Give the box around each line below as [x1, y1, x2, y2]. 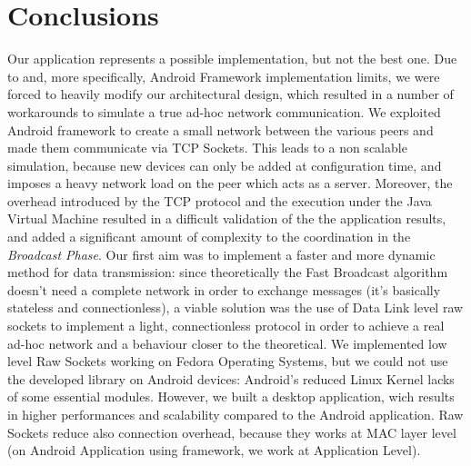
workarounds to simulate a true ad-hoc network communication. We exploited [7, 102, 441, 121]
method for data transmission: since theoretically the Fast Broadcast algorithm [7, 263, 448, 282]
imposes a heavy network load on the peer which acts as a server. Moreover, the [7, 174, 453, 193]
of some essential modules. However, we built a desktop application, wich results [7, 387, 455, 406]
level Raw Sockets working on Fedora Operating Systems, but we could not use [7, 352, 448, 371]
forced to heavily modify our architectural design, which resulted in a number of [7, 84, 454, 104]
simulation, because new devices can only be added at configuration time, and [7, 155, 442, 174]
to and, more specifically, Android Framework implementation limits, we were [7, 66, 440, 85]
